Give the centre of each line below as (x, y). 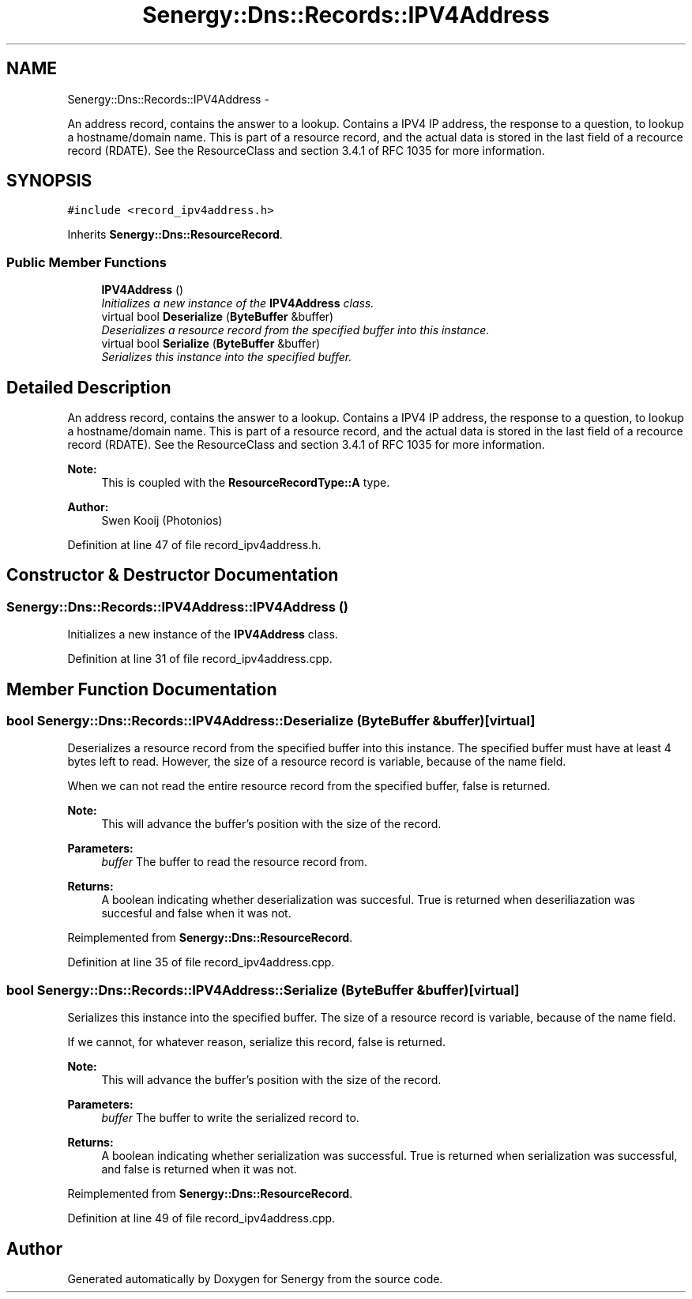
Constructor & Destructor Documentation (173, 575)
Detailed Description (89, 387)
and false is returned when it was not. (199, 1169)
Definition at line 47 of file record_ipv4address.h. (194, 545)
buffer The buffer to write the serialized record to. (230, 1118)
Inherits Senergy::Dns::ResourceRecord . (175, 235)
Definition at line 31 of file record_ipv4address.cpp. (200, 659)
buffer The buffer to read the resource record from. (234, 862)
